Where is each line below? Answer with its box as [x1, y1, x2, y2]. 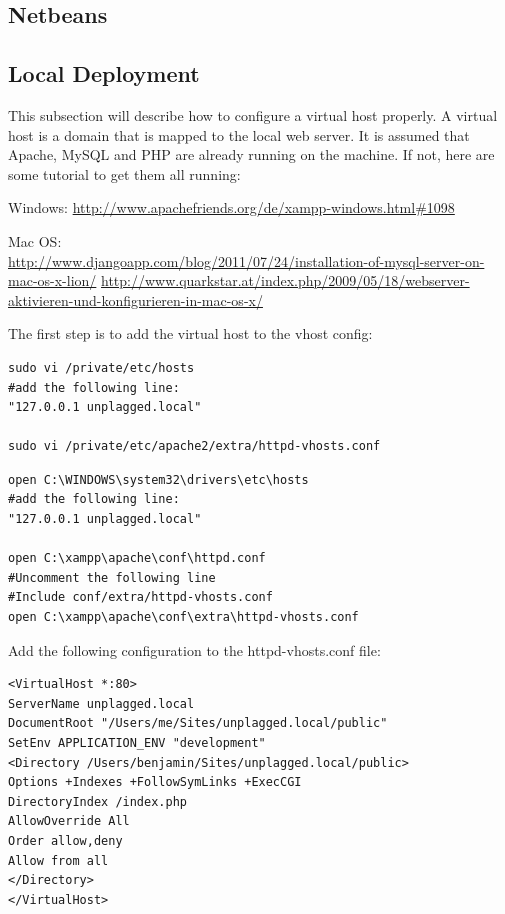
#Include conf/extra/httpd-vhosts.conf [8, 590, 273, 605]
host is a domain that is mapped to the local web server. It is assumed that [8, 124, 470, 145]
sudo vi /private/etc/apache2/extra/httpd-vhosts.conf [8, 439, 381, 454]
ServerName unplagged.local [8, 696, 195, 711]
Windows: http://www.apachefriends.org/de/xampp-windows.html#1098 [8, 197, 455, 218]
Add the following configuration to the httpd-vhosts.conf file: [8, 639, 381, 660]
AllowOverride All [8, 814, 130, 829]
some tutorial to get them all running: [8, 163, 241, 184]
